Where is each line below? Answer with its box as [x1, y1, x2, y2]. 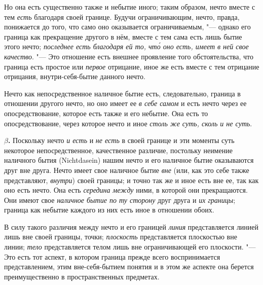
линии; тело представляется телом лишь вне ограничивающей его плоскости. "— [4, 241, 256, 252]
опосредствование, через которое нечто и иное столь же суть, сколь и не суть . [4, 118, 252, 128]
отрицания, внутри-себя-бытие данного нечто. [4, 71, 145, 82]
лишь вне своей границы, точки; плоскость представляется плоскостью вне [4, 231, 237, 242]
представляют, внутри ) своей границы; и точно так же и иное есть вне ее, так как [4, 174, 259, 185]
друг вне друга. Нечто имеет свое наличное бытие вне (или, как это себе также [4, 164, 249, 175]
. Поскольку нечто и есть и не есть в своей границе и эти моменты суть [8, 135, 235, 146]
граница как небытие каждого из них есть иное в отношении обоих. [4, 204, 214, 215]
